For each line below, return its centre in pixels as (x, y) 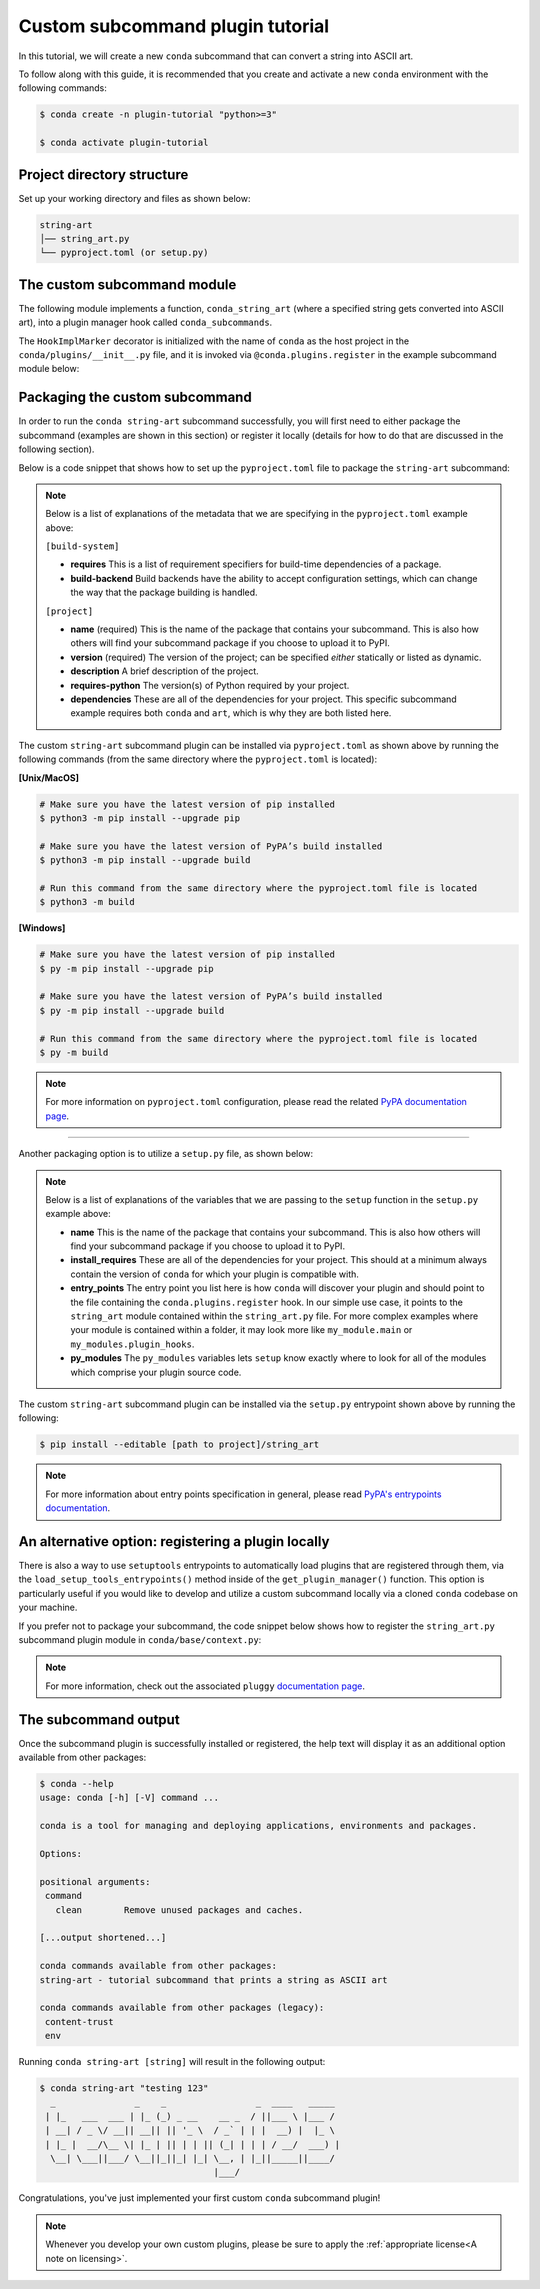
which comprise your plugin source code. (156, 1372)
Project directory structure (103, 174)
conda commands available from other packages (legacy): (182, 2008)
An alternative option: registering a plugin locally (174, 1541)
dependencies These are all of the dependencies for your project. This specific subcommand (263, 699)
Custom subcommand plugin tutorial (174, 26)
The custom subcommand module (127, 284)
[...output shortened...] (103, 1938)
